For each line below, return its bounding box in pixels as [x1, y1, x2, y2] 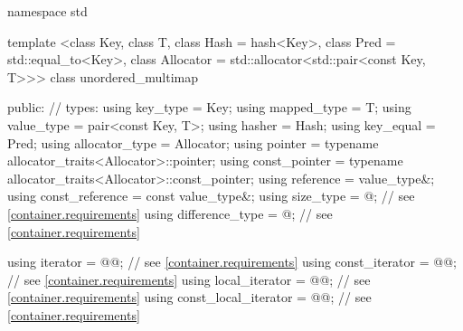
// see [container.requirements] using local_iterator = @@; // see [7, 270, 371, 288]
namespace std [7, 2, 88, 20]
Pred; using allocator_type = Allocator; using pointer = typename [7, 133, 379, 152]
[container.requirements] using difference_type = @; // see [7, 203, 333, 222]
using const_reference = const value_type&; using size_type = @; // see [7, 186, 415, 205]
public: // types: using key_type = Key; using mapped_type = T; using [7, 98, 411, 117]
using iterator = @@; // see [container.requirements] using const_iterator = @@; [7, 252, 457, 271]
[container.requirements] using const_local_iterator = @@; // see [7, 288, 372, 307]
